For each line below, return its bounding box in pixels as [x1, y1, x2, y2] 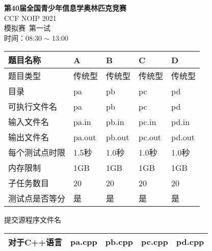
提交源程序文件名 [4, 214, 61, 225]
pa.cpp [70, 236, 97, 248]
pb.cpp [105, 236, 133, 248]
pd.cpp [176, 236, 204, 248]
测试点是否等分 [8, 192, 66, 205]
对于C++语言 [8, 236, 62, 248]
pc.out [139, 131, 162, 143]
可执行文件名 [8, 101, 58, 113]
